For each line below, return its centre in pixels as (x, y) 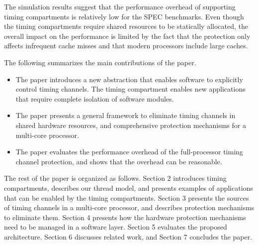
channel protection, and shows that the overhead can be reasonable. (119, 161)
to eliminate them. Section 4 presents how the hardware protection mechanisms (125, 217)
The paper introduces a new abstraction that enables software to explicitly (129, 79)
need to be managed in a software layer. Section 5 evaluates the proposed (116, 227)
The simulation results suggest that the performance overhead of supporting (120, 6)
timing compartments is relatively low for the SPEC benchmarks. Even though (124, 16)
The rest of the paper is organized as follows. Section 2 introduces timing (115, 178)
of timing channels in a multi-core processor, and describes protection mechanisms (129, 207)
